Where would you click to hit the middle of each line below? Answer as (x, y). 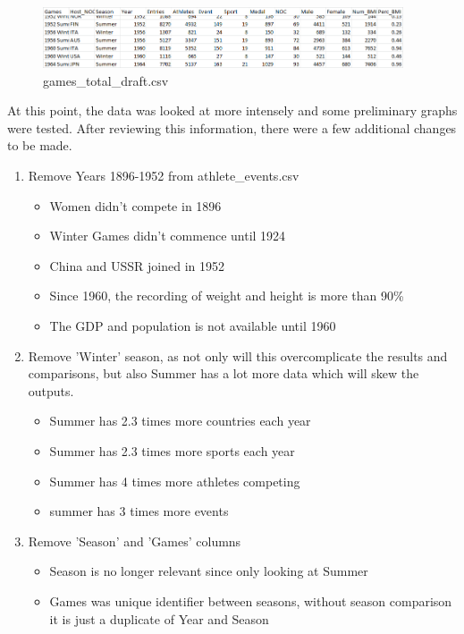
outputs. (51, 390)
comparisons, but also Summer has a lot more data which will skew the (224, 373)
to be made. (40, 145)
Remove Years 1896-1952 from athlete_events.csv (164, 176)
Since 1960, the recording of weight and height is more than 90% (227, 296)
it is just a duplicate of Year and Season (159, 618)
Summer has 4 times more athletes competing (175, 481)
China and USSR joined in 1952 (137, 265)
